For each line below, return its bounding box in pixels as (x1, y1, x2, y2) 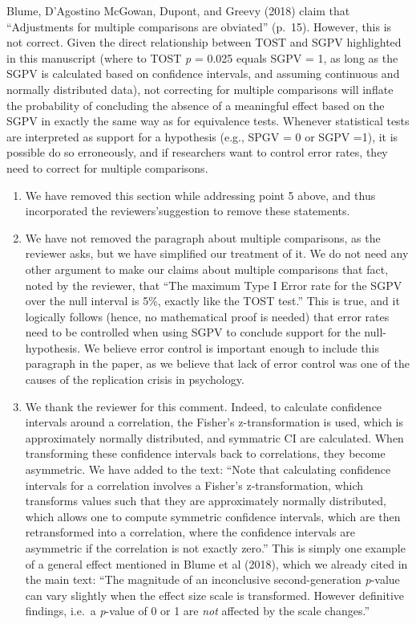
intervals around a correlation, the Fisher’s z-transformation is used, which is (25, 414, 403, 430)
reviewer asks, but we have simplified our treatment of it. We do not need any (25, 245, 409, 262)
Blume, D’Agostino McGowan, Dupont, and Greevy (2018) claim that (6, 2, 350, 18)
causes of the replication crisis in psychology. (25, 371, 244, 388)
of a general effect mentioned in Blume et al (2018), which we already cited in (25, 555, 408, 572)
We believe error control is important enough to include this (83, 339, 379, 356)
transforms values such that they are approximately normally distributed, (25, 492, 387, 509)
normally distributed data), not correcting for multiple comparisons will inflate (6, 80, 394, 97)
